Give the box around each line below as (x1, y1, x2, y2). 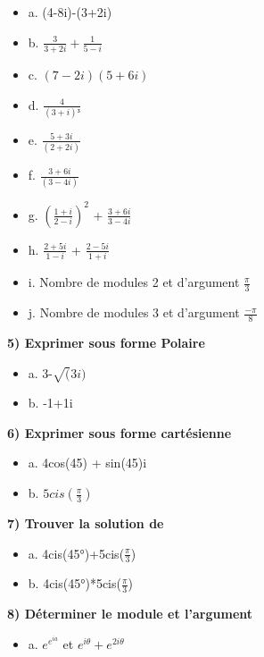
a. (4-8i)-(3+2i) (28, 3, 112, 21)
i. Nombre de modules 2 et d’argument (28, 273, 240, 291)
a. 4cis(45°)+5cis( (28, 543, 125, 562)
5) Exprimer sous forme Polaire (7, 333, 205, 351)
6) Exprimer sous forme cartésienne (7, 423, 232, 442)
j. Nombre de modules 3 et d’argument (28, 303, 240, 322)
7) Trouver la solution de (7, 514, 164, 533)
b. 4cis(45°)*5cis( (28, 574, 121, 593)
